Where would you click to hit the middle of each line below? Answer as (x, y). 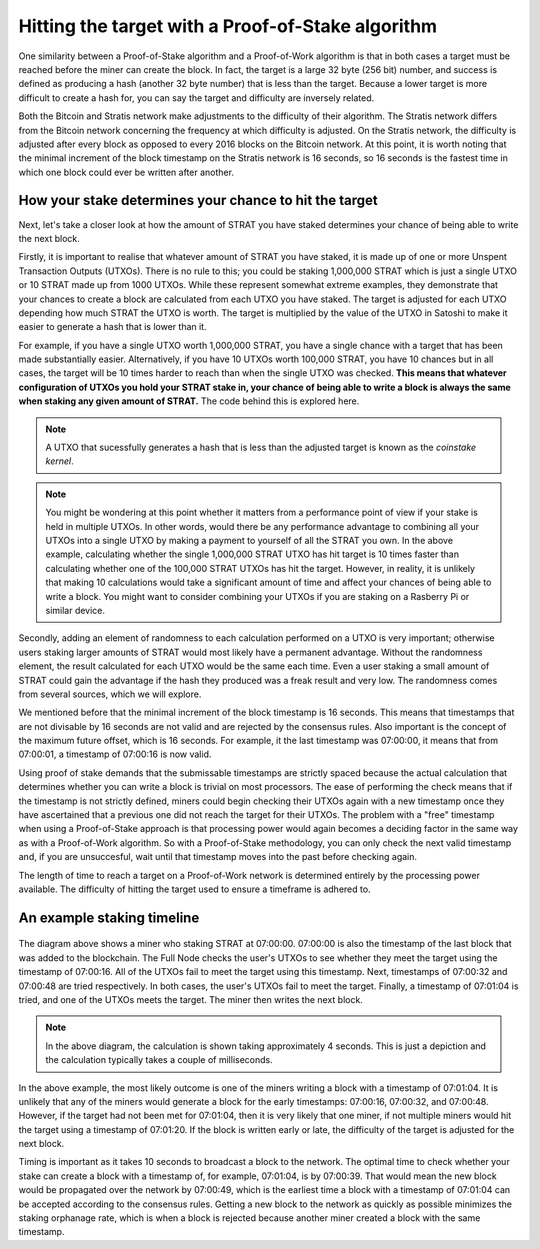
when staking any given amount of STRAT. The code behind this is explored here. (189, 401)
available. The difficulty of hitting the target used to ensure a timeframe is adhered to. (194, 889)
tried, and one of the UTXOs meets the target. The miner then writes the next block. (191, 999)
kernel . (59, 461)
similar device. (75, 610)
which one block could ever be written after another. (126, 172)
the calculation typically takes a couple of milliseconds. (159, 1060)
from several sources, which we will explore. (110, 694)
